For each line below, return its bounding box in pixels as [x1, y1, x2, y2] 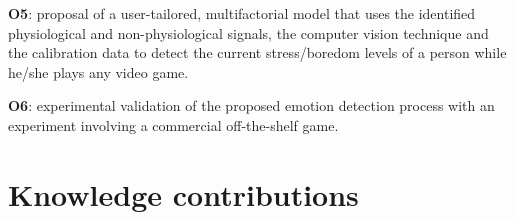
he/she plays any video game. [8, 61, 189, 82]
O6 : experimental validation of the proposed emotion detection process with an [8, 95, 495, 116]
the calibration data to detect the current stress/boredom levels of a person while [8, 42, 507, 63]
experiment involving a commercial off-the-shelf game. [8, 114, 339, 135]
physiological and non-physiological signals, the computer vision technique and [8, 22, 489, 43]
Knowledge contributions [8, 173, 359, 214]
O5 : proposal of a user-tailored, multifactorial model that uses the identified [8, 3, 476, 23]
